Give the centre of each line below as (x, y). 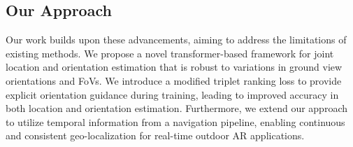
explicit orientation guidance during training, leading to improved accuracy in (172, 94)
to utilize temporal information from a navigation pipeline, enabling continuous (175, 121)
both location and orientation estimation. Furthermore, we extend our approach (177, 108)
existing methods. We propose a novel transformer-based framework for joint (170, 53)
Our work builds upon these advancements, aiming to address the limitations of (176, 40)
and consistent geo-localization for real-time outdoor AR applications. (155, 135)
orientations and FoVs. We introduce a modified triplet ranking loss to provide (174, 80)
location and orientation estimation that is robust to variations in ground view (174, 67)
